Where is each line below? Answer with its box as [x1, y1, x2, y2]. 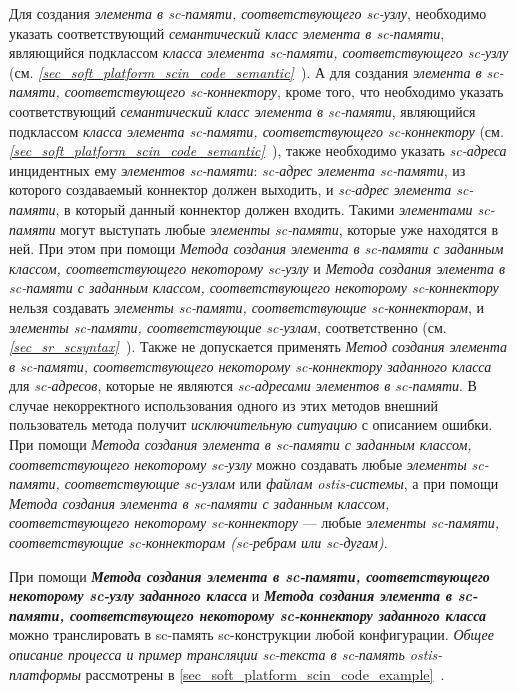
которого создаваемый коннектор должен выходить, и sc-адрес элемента [9, 179, 452, 200]
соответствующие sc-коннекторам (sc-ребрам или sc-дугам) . [9, 532, 388, 553]
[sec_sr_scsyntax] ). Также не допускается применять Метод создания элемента [9, 336, 508, 357]
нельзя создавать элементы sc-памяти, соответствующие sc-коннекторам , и [9, 296, 485, 317]
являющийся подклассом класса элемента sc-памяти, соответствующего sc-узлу [9, 42, 509, 63]
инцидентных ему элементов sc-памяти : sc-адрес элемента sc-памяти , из [9, 159, 466, 180]
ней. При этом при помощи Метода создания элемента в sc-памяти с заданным [9, 238, 504, 259]
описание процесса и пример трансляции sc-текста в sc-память [9, 644, 405, 664]
